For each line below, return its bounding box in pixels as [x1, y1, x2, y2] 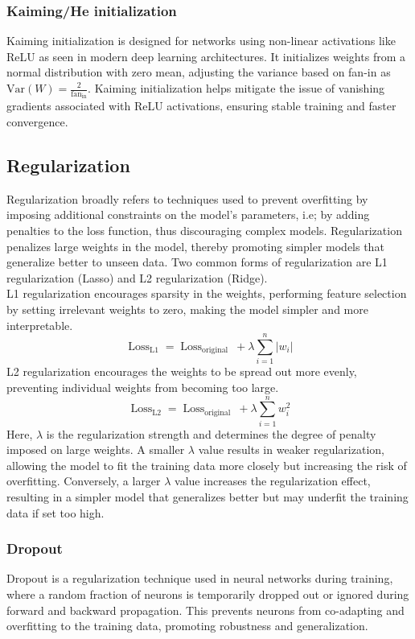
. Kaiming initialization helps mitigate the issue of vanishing [88, 80, 385, 96]
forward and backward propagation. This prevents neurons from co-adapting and [6, 601, 405, 618]
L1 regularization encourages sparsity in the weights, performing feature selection [6, 285, 407, 302]
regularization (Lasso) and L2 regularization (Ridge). [6, 269, 268, 286]
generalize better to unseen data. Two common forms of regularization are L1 [6, 254, 388, 270]
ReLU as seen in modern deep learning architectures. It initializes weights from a [6, 47, 405, 64]
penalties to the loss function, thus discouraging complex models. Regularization [6, 222, 402, 239]
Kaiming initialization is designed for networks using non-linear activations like [6, 32, 396, 49]
